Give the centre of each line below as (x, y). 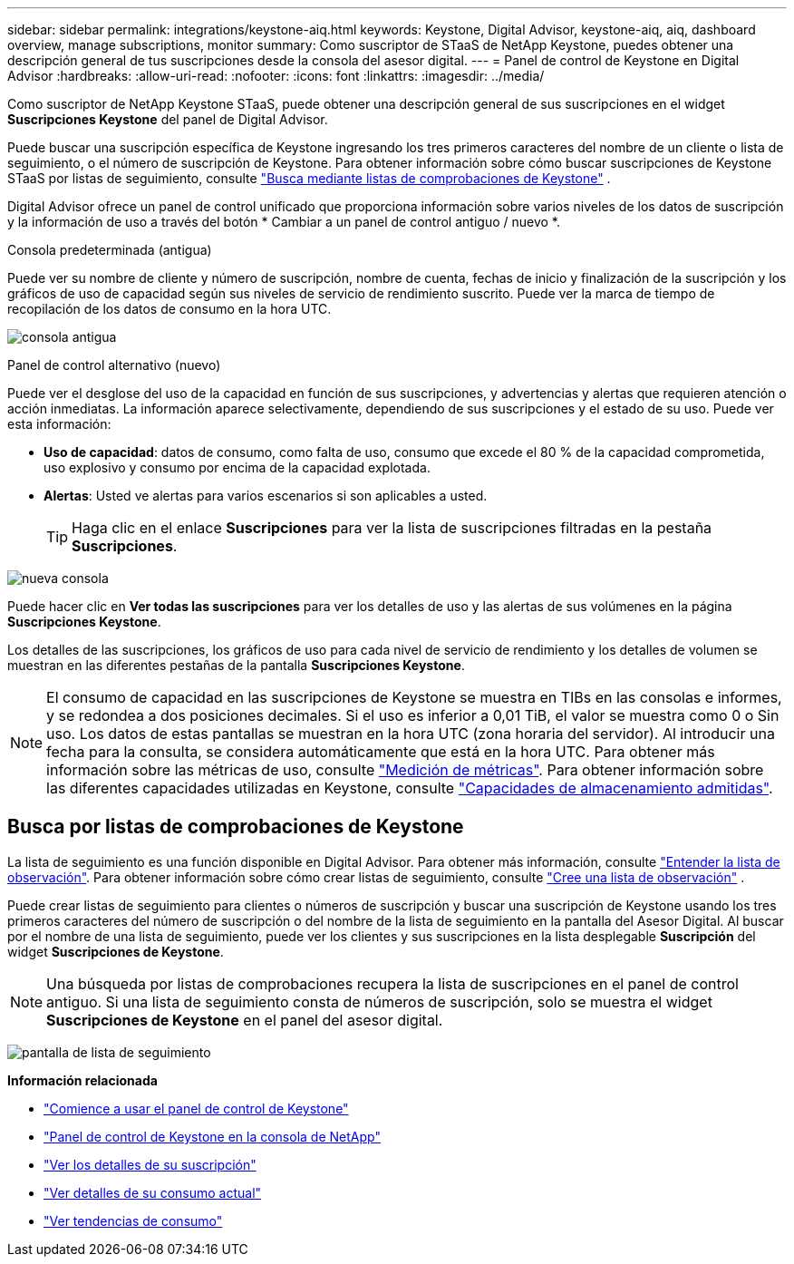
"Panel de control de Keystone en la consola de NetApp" (212, 1136)
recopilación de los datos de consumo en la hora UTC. (169, 309)
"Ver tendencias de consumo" (133, 1220)
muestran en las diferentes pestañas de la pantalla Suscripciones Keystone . (236, 665)
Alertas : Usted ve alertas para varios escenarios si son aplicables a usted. (266, 496)
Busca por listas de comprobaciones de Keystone (236, 827)
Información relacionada (82, 1080)
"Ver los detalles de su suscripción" (150, 1164)
